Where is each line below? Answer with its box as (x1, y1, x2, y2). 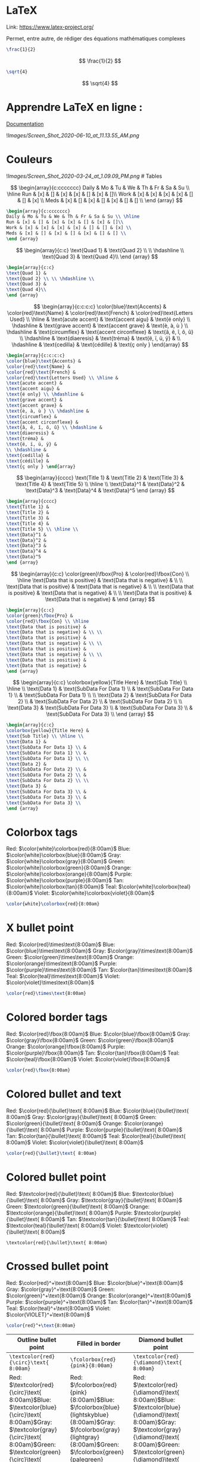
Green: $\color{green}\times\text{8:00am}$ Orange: (6, 954, 135, 961)
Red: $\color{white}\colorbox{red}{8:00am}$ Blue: (6, 845, 131, 852)
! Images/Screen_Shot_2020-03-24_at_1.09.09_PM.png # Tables (6, 172, 162, 180)
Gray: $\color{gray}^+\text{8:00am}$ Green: (6, 1285, 115, 1293)
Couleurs (6, 153, 53, 166)
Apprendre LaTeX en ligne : (6, 100, 143, 114)
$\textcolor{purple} (133, 1209, 182, 1216)
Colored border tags (6, 1010, 108, 1024)
